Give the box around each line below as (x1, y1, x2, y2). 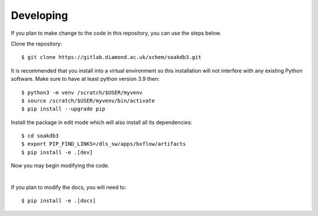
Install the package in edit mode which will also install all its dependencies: (11, 119, 193, 126)
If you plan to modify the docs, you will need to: (11, 184, 127, 191)
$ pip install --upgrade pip (21, 106, 105, 112)
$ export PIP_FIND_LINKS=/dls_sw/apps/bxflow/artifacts (21, 140, 186, 148)
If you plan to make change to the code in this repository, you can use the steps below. (11, 30, 221, 37)
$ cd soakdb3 (21, 133, 59, 139)
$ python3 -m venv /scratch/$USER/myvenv (21, 89, 143, 96)
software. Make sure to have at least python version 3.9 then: (11, 76, 160, 83)
